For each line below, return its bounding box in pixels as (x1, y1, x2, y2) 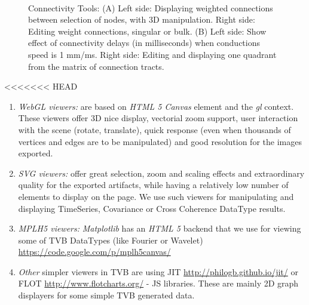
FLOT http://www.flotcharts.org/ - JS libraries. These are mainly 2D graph (18, 277, 299, 289)
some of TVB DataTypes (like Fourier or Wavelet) (18, 233, 203, 246)
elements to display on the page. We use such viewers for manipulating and (18, 190, 294, 202)
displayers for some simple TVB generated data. (18, 289, 195, 301)
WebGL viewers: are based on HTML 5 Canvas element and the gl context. (18, 100, 294, 112)
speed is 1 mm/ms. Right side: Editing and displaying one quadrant (28, 48, 277, 60)
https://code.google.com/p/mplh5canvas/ (18, 245, 171, 258)
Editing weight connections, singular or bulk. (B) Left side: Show (28, 24, 267, 37)
